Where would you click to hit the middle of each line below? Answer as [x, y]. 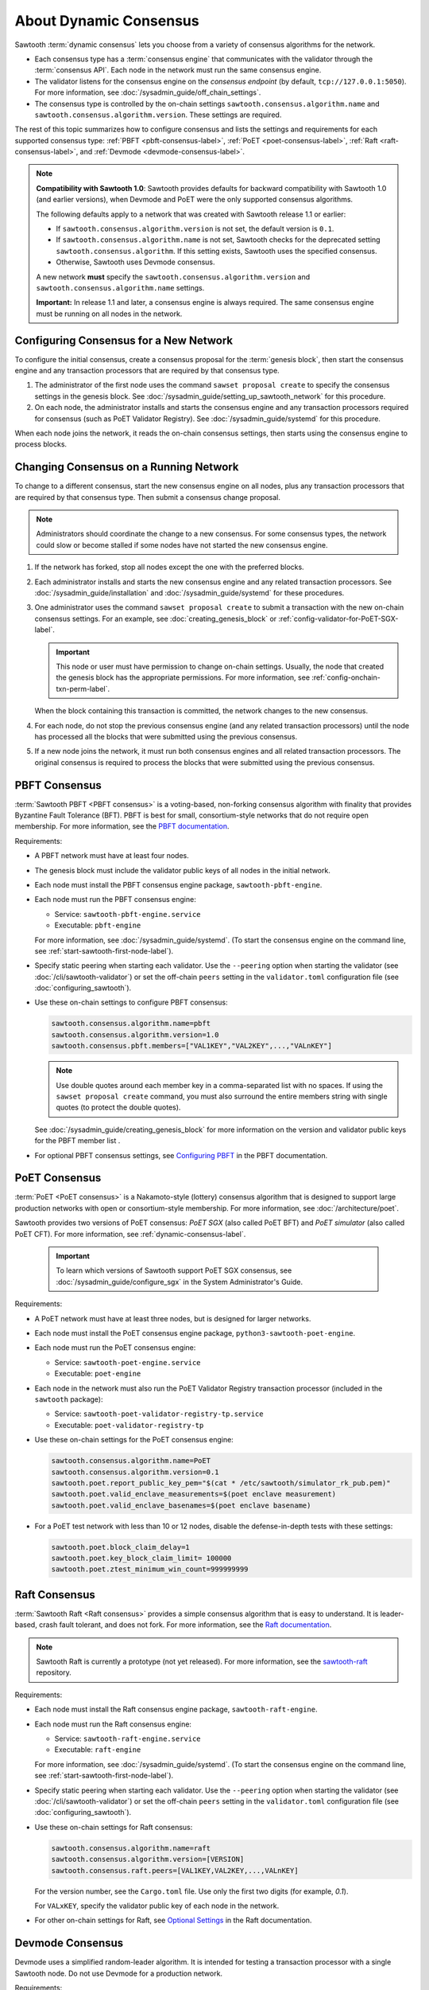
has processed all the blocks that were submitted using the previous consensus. [166, 736]
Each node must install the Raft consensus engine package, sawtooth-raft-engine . [176, 1709]
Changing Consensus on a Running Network [127, 467]
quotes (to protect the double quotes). [118, 1107]
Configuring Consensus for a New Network [124, 340]
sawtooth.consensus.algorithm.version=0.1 [135, 1472]
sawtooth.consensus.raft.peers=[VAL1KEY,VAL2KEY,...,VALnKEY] [175, 1870]
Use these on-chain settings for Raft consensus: [114, 1827]
